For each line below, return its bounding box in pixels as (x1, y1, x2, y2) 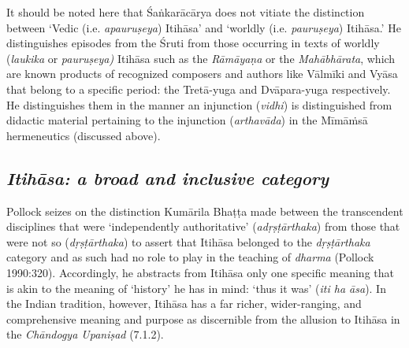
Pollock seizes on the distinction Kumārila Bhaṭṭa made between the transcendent (6, 202, 403, 219)
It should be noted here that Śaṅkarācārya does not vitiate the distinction (6, 4, 365, 20)
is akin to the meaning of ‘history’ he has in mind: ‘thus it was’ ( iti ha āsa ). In (6, 280, 386, 296)
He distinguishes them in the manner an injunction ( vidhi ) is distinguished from (6, 96, 392, 113)
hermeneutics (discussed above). (6, 127, 161, 143)
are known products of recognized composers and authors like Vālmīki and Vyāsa (6, 65, 398, 82)
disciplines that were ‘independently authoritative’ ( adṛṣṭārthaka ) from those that (6, 218, 400, 235)
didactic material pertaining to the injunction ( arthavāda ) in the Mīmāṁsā (6, 112, 368, 128)
